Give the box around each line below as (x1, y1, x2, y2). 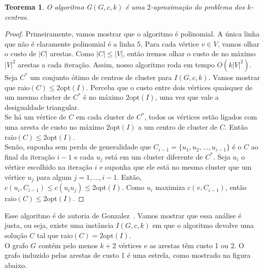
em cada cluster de (76, 111, 135, 122)
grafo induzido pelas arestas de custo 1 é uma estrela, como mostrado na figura (5, 250, 251, 260)
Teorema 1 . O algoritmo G (5, 2, 92, 12)
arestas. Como (50, 48, 94, 59)
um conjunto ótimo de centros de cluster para (30, 71, 172, 82)
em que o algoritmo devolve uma (152, 220, 254, 230)
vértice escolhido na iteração (5, 162, 92, 172)
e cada (74, 151, 94, 162)
